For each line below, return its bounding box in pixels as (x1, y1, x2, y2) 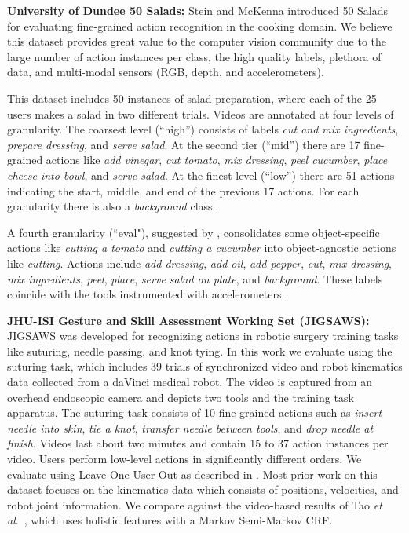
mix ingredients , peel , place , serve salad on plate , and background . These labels (7, 270, 383, 287)
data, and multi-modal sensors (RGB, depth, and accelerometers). (7, 64, 324, 80)
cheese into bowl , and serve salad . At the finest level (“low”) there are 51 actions (7, 166, 395, 183)
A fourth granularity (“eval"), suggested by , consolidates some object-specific (7, 224, 380, 240)
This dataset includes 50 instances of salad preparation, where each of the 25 (7, 89, 377, 106)
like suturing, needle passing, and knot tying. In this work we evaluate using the (7, 342, 393, 359)
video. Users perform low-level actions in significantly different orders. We (7, 451, 362, 467)
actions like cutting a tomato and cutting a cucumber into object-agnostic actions (7, 239, 396, 256)
